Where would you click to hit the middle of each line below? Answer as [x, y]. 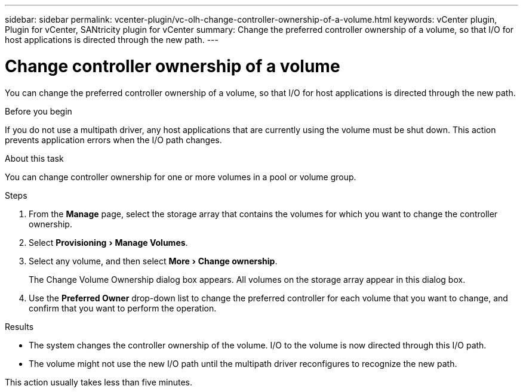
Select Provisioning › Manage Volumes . [108, 242]
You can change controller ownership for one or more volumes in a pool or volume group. [181, 177]
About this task [34, 158]
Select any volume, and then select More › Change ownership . [153, 261]
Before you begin [39, 111]
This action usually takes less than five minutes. [99, 382]
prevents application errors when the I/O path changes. [113, 140]
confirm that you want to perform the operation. [123, 308]
